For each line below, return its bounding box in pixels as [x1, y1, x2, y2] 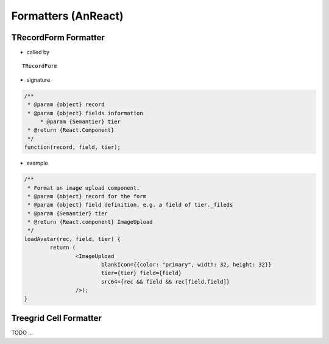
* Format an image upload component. [27, 184, 140, 192]
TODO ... [11, 329, 34, 337]
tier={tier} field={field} [101, 270, 182, 277]
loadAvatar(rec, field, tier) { [24, 235, 121, 242]
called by [26, 49, 50, 56]
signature [26, 76, 51, 84]
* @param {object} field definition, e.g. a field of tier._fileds [27, 201, 233, 209]
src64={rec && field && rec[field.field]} [101, 278, 230, 285]
